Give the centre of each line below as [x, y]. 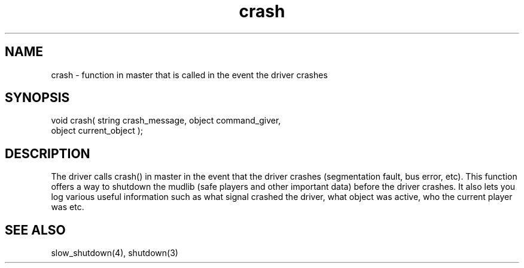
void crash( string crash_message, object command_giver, [166, 121]
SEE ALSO [35, 230]
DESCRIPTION [48, 153]
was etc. [68, 207]
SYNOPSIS [37, 98]
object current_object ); [97, 131]
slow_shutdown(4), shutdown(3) [115, 253]
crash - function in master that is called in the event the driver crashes [189, 75]
